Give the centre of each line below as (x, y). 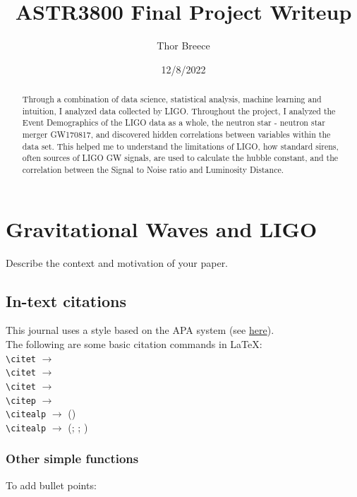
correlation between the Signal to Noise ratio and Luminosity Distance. (153, 170)
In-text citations (66, 300)
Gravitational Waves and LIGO (162, 228)
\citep (21, 401)
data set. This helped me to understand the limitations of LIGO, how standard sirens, (180, 146)
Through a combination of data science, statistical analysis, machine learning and (172, 99)
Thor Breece (183, 46)
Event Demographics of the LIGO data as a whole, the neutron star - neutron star (174, 122)
